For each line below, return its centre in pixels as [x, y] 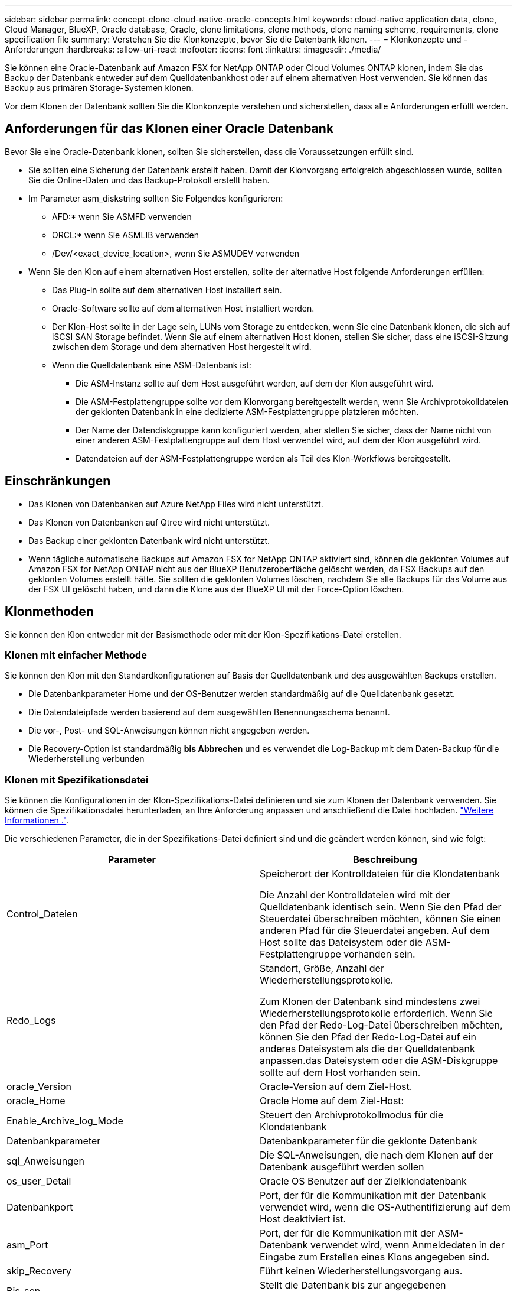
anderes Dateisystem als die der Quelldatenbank [367, 1049]
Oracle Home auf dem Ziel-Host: [332, 1101]
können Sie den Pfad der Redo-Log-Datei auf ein [368, 1037]
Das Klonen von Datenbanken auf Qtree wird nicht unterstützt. [149, 522]
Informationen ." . [37, 820]
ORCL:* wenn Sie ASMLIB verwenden [126, 235]
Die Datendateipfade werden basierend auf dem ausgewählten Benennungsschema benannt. [209, 712]
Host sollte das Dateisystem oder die [341, 943]
